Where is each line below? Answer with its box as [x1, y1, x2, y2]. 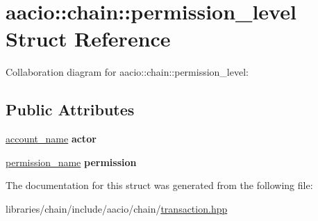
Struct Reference [6, 24, 171, 53]
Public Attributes [6, 99, 135, 120]
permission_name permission [6, 154, 137, 169]
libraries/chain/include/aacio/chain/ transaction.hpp [6, 201, 228, 215]
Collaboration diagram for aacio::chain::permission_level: [6, 65, 249, 79]
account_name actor [6, 131, 97, 146]
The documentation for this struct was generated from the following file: [6, 178, 313, 193]
